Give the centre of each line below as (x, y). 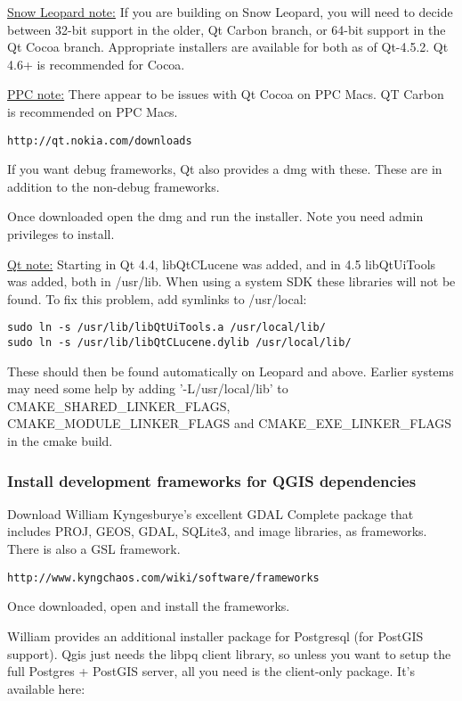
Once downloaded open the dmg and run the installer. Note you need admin (215, 216)
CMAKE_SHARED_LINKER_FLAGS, (119, 405)
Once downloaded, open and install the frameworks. (149, 606)
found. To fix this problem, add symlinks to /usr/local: (157, 298)
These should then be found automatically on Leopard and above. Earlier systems (231, 371)
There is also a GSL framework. (94, 549)
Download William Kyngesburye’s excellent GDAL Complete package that (211, 513)
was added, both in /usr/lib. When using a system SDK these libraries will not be (231, 281)
